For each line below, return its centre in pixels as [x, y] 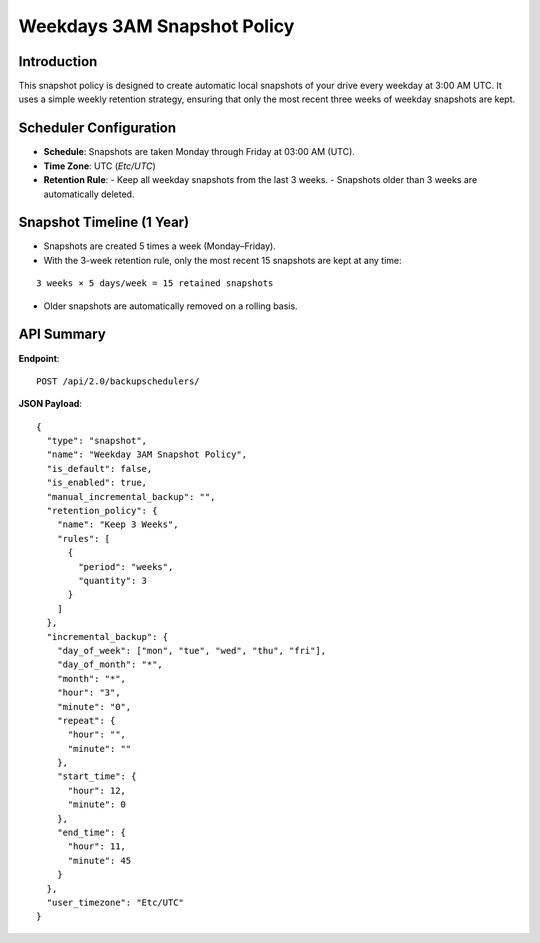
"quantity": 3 [113, 580]
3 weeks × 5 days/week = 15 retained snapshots [155, 283]
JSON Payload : [50, 404]
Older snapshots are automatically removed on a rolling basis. [171, 306]
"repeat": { [86, 720]
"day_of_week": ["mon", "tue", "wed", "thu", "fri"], [191, 650]
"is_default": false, [99, 468]
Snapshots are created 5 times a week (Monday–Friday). [160, 246]
